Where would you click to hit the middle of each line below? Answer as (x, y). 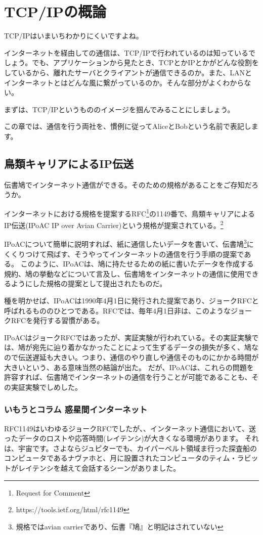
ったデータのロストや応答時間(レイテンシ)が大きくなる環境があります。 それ (131, 438)
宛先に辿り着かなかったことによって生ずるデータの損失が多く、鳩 (142, 347)
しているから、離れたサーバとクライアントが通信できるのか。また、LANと (128, 72)
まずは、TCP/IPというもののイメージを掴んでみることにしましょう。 (119, 109)
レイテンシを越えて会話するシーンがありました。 (99, 467)
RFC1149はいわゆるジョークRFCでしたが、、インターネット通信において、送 (130, 428)
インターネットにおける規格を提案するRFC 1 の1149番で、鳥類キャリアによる (130, 212)
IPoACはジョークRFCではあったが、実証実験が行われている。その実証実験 (128, 337)
